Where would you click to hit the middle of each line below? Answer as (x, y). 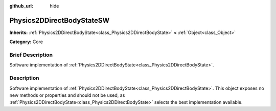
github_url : (21, 6)
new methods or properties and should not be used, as (67, 95)
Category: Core (26, 42)
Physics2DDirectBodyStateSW (60, 20)
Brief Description (31, 55)
